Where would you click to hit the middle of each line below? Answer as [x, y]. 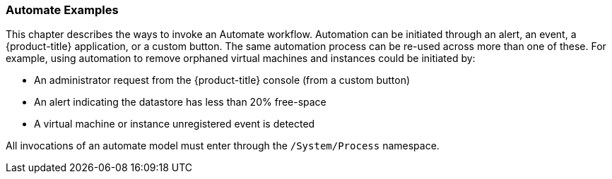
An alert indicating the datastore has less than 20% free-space [180, 102]
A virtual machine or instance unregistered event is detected [175, 124]
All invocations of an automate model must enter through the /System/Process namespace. [223, 146]
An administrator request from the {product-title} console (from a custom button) [222, 80]
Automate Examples [62, 10]
